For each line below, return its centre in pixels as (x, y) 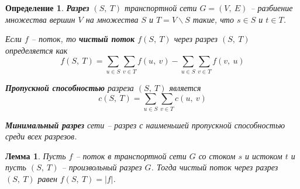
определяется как (37, 50)
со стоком (217, 155)
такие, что (213, 19)
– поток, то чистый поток (83, 39)
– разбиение (272, 8)
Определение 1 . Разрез (47, 8)
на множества (112, 19)
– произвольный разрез (102, 167)
